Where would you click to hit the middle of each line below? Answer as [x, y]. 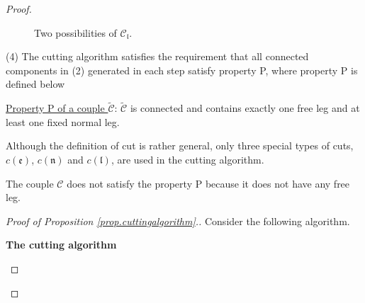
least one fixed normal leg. [63, 121]
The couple [30, 183]
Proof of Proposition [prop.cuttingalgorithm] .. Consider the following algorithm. [178, 221]
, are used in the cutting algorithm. [187, 159]
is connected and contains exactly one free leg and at [245, 108]
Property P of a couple [55, 108]
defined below [35, 84]
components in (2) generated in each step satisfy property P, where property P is [182, 70]
